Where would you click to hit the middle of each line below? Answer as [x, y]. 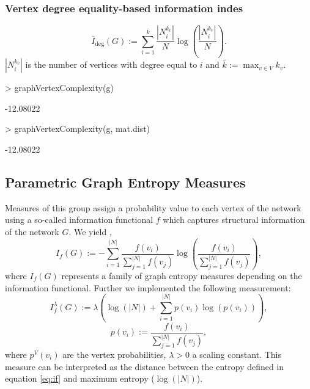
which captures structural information [234, 220]
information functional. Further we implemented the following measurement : [148, 287]
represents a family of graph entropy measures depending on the [182, 275]
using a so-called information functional [79, 220]
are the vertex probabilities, [114, 354]
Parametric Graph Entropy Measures [125, 182]
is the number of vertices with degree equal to [111, 64]
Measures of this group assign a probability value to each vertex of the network [153, 207]
